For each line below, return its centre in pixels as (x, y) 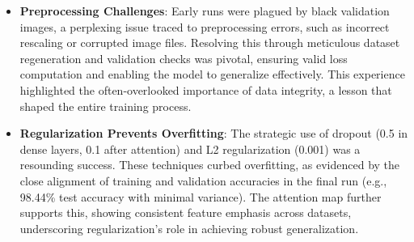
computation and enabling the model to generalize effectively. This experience (212, 74)
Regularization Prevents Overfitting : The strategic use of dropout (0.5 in (214, 133)
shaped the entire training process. (106, 106)
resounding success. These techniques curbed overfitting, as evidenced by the (210, 165)
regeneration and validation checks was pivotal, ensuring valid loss (184, 58)
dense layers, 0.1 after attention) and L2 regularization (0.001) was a (190, 149)
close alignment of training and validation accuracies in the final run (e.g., (203, 180)
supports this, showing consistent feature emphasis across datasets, (186, 212)
